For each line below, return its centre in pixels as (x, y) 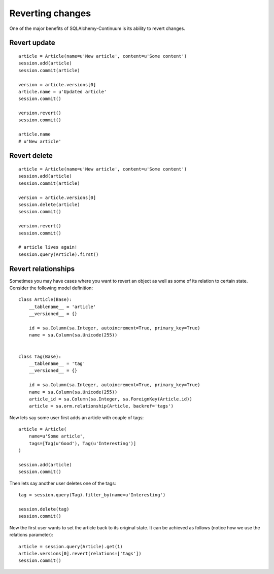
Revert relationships (42, 269)
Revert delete (31, 156)
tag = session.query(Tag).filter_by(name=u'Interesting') (92, 495)
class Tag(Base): (40, 356)
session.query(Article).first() (59, 254)
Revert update (32, 43)
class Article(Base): (45, 300)
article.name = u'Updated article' (63, 92)
